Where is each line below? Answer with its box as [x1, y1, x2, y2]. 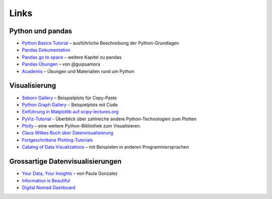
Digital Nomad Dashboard [22, 184, 76, 190]
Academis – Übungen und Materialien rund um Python [22, 68, 134, 74]
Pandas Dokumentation [22, 47, 71, 53]
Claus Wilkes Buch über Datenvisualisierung [22, 130, 113, 136]
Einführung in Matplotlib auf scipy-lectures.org [22, 109, 119, 115]
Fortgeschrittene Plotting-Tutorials [22, 137, 93, 143]
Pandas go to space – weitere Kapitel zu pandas [22, 54, 122, 60]
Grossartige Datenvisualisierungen [9, 157, 122, 166]
